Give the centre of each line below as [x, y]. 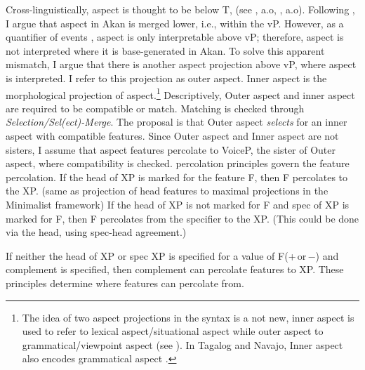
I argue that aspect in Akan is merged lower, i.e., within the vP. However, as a [175, 23]
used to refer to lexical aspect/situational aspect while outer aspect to [173, 331]
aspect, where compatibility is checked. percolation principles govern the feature [178, 163]
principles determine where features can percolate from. [125, 283]
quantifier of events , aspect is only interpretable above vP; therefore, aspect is [175, 37]
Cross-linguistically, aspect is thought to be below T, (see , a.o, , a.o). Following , [180, 9]
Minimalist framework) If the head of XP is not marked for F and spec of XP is [178, 204]
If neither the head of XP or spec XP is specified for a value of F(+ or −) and [172, 255]
